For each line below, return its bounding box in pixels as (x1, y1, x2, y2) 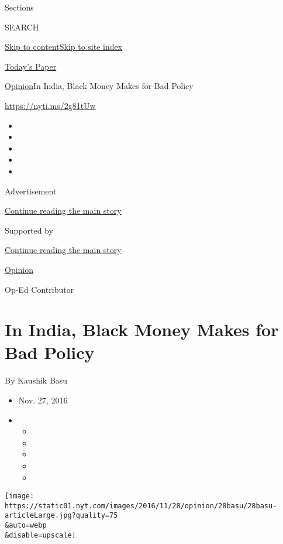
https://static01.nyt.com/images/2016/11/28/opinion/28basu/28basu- (5, 501, 277, 510)
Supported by (5, 224, 53, 236)
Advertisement (5, 184, 57, 197)
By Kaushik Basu (5, 374, 68, 386)
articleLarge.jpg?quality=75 (5, 511, 118, 520)
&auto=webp (5, 521, 47, 530)
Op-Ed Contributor (5, 283, 74, 295)
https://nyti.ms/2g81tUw (5, 99, 96, 111)
